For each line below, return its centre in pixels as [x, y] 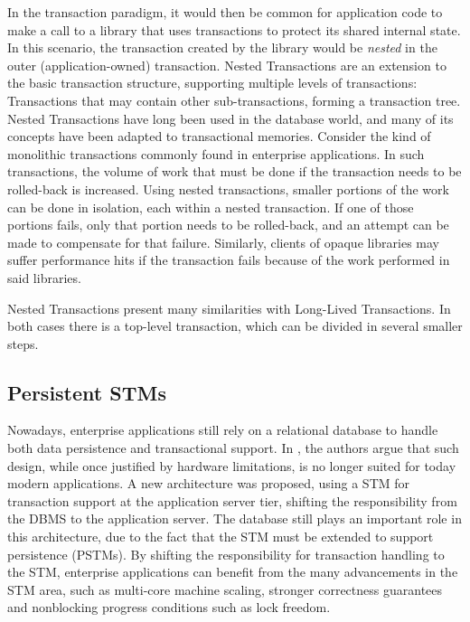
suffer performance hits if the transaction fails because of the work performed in [229, 260]
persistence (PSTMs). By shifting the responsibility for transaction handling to [226, 554]
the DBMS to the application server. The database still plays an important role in [235, 518]
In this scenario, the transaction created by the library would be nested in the [222, 47]
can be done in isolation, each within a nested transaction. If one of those [211, 207]
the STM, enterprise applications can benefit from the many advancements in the [233, 572]
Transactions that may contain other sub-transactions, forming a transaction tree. [234, 100]
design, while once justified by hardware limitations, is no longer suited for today [232, 465]
